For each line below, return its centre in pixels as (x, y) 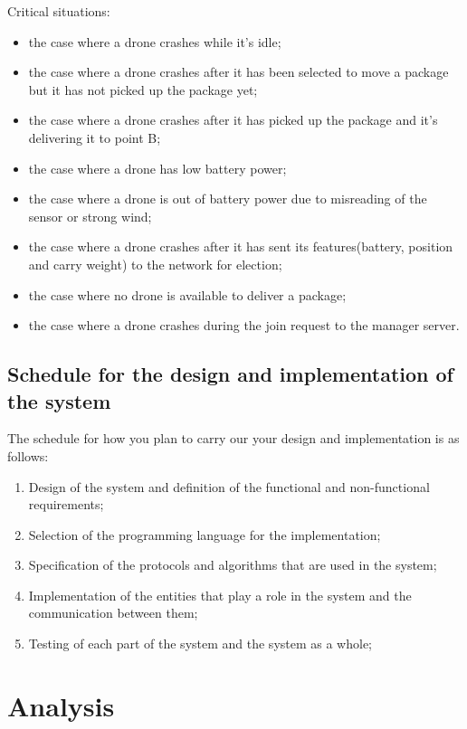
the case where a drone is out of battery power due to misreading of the (228, 199)
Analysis (61, 705)
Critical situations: (59, 11)
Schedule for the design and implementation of (230, 374)
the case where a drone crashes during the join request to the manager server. (244, 325)
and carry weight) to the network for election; (155, 264)
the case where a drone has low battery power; (157, 168)
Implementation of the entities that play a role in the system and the (220, 595)
